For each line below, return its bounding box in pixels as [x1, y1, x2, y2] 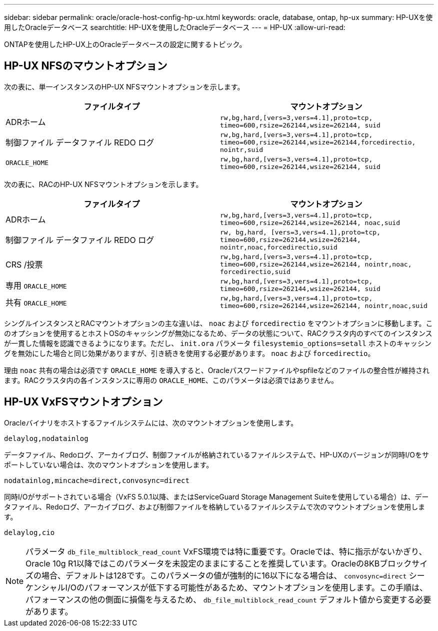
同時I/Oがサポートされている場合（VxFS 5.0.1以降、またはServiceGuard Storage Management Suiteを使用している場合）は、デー [4, 492, 429, 501]
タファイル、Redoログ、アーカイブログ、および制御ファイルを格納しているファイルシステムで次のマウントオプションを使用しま [4, 502, 425, 511]
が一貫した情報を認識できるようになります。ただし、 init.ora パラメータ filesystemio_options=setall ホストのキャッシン [4, 338, 431, 347]
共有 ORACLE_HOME [5, 297, 67, 307]
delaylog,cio [4, 528, 55, 536]
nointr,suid [220, 145, 263, 153]
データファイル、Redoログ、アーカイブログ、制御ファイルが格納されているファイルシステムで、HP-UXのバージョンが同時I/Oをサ [4, 450, 429, 459]
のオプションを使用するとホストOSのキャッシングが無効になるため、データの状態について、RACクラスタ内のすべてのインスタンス [4, 328, 432, 337]
